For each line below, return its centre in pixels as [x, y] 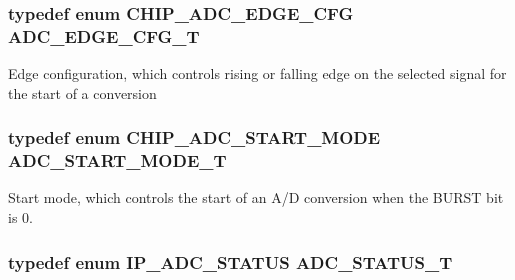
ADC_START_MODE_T [117, 160]
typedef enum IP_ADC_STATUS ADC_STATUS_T [230, 261]
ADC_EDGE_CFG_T [104, 35]
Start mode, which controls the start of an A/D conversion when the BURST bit [256, 197]
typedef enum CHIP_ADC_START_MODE [194, 137]
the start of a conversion [82, 92]
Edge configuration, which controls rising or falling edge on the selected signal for [257, 73]
